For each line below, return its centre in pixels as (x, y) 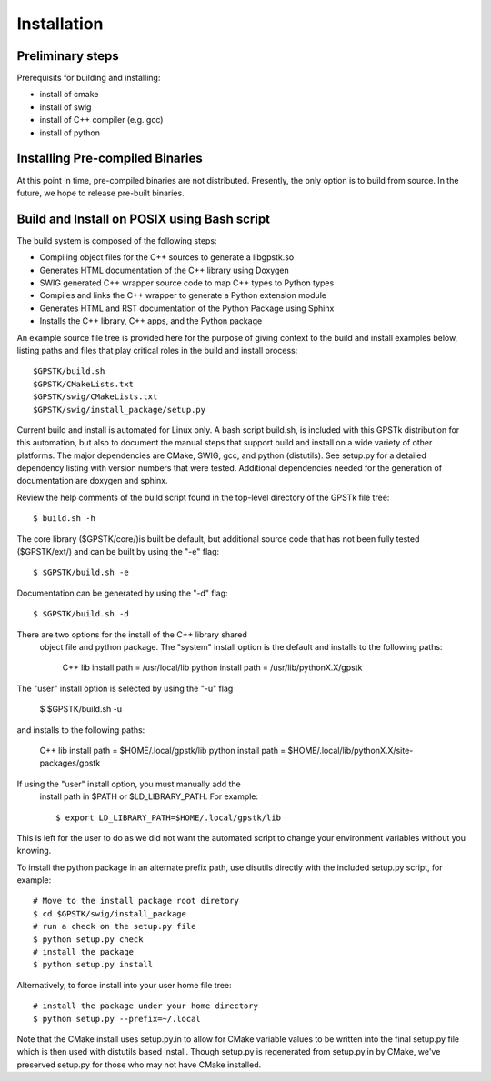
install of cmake (69, 95)
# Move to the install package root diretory (136, 901)
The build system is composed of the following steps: (117, 240)
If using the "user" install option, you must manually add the (129, 784)
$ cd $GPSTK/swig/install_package (110, 913)
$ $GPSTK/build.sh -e (81, 572)
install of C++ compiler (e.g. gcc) (101, 120)
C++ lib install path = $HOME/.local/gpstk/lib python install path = (163, 750)
